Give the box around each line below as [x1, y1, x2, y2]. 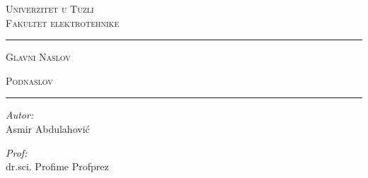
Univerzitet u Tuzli [6, 1, 94, 16]
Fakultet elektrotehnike [6, 15, 120, 30]
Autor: [6, 107, 34, 122]
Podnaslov [6, 73, 53, 88]
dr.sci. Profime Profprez [6, 159, 109, 174]
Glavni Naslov [6, 49, 71, 64]
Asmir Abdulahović [6, 121, 90, 136]
